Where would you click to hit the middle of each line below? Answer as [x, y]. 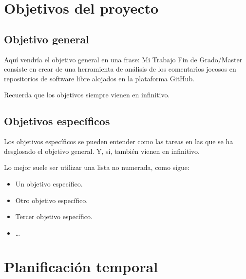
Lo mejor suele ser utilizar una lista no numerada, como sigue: [97, 167]
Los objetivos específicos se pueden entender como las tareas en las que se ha [119, 141]
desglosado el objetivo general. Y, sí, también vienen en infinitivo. [102, 151]
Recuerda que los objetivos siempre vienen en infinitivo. [87, 95]
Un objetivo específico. [49, 183]
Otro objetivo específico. [52, 200]
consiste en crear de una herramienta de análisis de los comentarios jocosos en [120, 69]
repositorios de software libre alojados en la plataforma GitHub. [99, 78]
